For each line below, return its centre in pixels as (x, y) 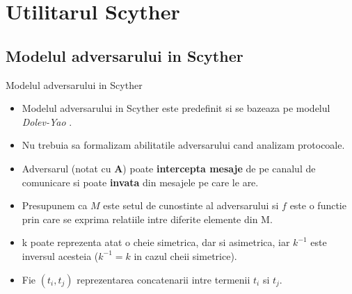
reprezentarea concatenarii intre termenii (163, 279)
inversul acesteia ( (60, 255)
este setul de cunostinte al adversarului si (191, 205)
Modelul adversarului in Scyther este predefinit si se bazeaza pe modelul (176, 108)
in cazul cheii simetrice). (185, 255)
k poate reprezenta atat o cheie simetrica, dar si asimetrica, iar (156, 242)
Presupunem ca (55, 205)
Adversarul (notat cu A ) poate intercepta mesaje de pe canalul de (169, 168)
